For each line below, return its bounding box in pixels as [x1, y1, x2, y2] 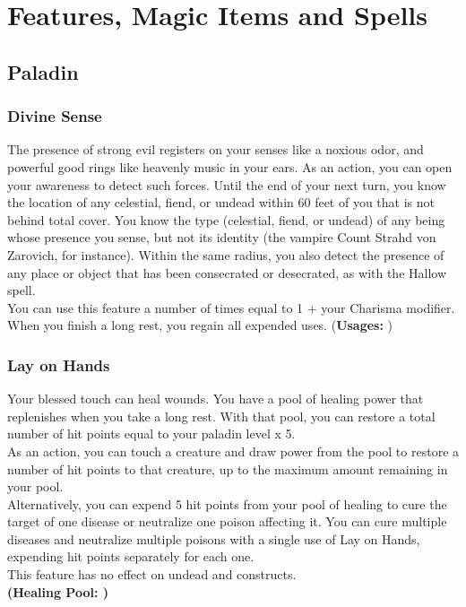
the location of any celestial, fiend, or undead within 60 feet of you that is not [7, 193, 435, 212]
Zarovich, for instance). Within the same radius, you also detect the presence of [7, 245, 444, 264]
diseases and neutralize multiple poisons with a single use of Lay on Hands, [7, 529, 420, 548]
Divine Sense [7, 105, 102, 127]
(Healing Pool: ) [7, 582, 109, 601]
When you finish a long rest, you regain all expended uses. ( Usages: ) [7, 316, 393, 334]
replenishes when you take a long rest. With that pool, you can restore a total [7, 406, 436, 425]
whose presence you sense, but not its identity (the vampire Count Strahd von [7, 228, 436, 247]
